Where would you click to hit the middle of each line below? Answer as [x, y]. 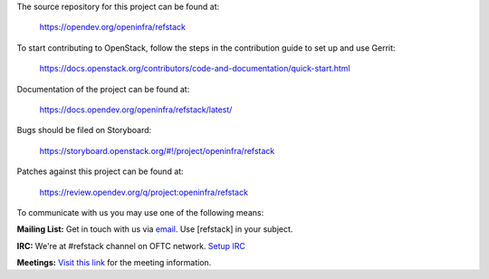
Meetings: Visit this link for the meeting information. [114, 263]
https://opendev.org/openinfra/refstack [112, 27]
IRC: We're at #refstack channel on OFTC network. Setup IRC [131, 245]
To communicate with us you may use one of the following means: [140, 212]
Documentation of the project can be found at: [103, 89]
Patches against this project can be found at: [101, 171]
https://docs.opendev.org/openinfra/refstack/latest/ [136, 110]
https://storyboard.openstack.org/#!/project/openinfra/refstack [157, 150]
